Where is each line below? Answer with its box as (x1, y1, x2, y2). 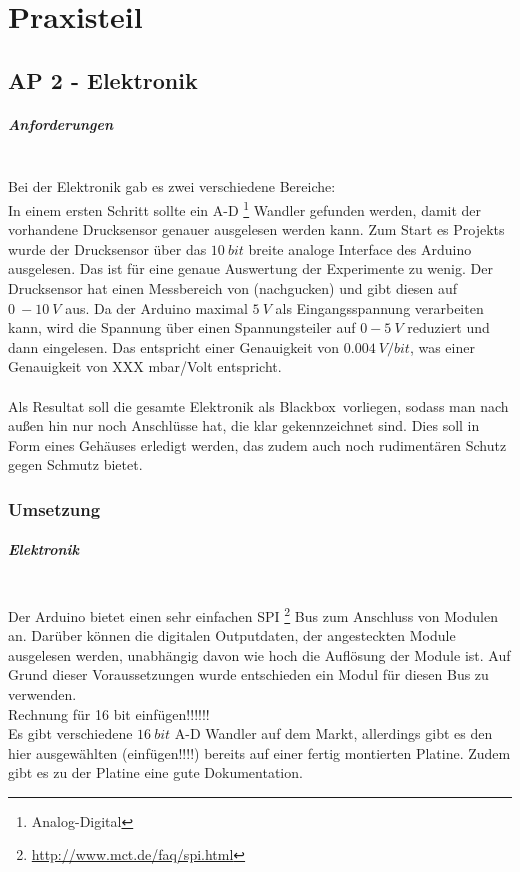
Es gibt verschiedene (8, 723, 133, 744)
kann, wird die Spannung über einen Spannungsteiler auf (8, 317, 356, 338)
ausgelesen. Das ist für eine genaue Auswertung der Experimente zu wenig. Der (8, 258, 493, 279)
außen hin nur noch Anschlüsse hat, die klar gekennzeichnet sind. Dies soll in (8, 415, 480, 436)
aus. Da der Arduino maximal (65, 297, 248, 318)
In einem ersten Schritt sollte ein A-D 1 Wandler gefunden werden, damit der (8, 196, 482, 220)
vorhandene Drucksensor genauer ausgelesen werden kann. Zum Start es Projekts (8, 219, 505, 240)
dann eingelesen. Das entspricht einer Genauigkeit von (8, 336, 340, 357)
